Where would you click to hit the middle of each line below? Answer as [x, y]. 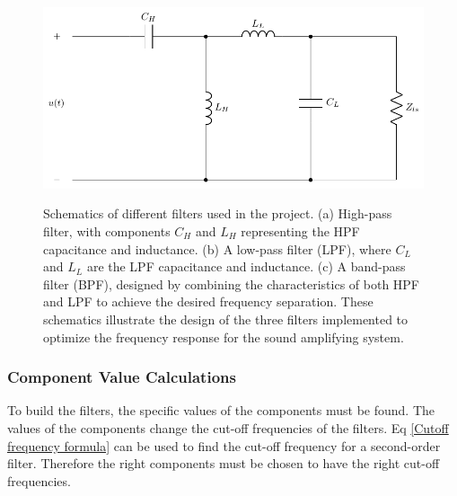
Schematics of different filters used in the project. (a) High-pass [218, 213]
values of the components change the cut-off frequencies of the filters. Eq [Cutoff [228, 427]
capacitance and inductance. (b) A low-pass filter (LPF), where [217, 248]
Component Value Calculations [122, 377]
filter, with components [107, 230]
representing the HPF [300, 230]
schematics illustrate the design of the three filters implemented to [226, 319]
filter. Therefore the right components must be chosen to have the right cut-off [224, 463]
